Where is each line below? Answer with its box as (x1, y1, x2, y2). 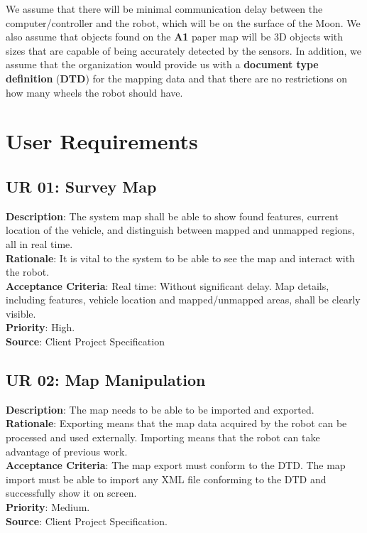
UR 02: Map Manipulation (6, 369, 206, 391)
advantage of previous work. (6, 443, 128, 458)
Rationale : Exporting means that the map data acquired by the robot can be (6, 416, 347, 431)
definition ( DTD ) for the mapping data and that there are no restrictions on (6, 70, 348, 85)
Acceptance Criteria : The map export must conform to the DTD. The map (6, 458, 346, 473)
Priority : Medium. (6, 500, 90, 515)
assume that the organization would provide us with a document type (6, 57, 319, 72)
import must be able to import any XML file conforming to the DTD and (6, 471, 327, 486)
